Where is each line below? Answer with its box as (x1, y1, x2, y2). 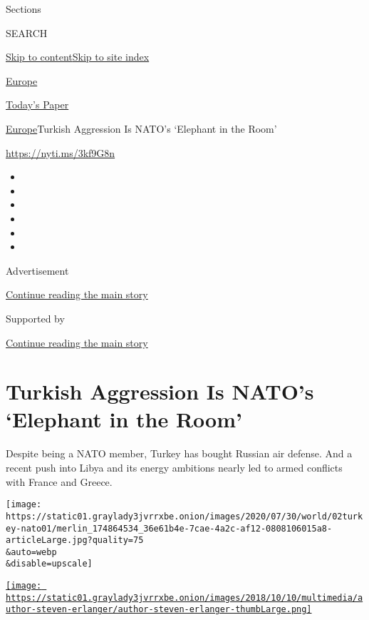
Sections (6, 1, 41, 16)
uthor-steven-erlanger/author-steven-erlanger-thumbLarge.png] (6, 604, 312, 615)
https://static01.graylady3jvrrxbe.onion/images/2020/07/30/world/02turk (6, 511, 363, 522)
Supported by (6, 310, 65, 325)
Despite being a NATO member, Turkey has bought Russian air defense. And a (6, 446, 353, 461)
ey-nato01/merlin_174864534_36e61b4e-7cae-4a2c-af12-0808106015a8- (6, 523, 333, 534)
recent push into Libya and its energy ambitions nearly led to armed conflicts (6, 460, 343, 474)
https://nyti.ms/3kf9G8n (6, 145, 115, 160)
